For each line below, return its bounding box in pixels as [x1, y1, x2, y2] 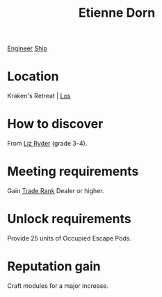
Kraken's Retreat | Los [7, 92, 71, 100]
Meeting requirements [7, 164, 139, 179]
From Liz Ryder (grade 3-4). [7, 139, 88, 148]
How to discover [7, 116, 104, 132]
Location [7, 68, 59, 84]
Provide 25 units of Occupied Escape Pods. [7, 234, 132, 242]
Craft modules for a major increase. [7, 281, 109, 290]
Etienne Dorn [78, 5, 156, 21]
